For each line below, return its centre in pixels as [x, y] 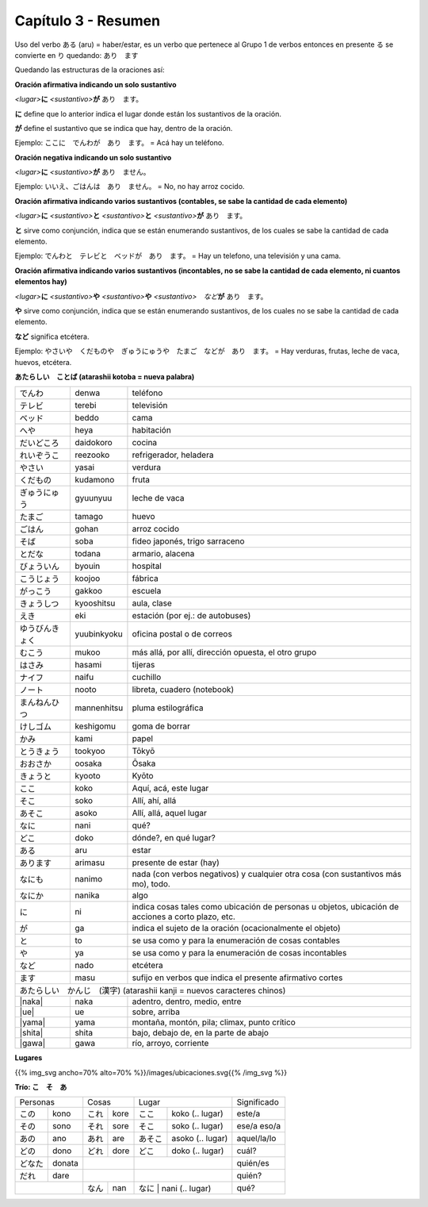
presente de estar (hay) [176, 863]
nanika [87, 895]
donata [65, 1163]
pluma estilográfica [168, 708]
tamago [89, 517]
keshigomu [96, 726]
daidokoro [94, 443]
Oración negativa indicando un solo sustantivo [93, 157]
